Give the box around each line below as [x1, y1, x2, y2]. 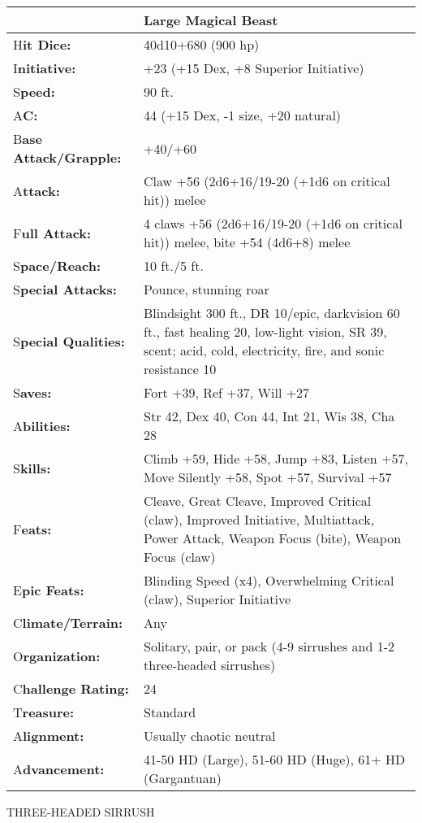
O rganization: [13, 646, 101, 665]
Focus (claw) [144, 547, 216, 566]
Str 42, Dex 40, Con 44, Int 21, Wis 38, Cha [144, 407, 395, 425]
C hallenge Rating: [13, 679, 129, 698]
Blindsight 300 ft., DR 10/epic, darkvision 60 [144, 303, 400, 322]
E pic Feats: [13, 580, 84, 599]
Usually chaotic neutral [144, 726, 276, 745]
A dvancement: [13, 759, 105, 778]
